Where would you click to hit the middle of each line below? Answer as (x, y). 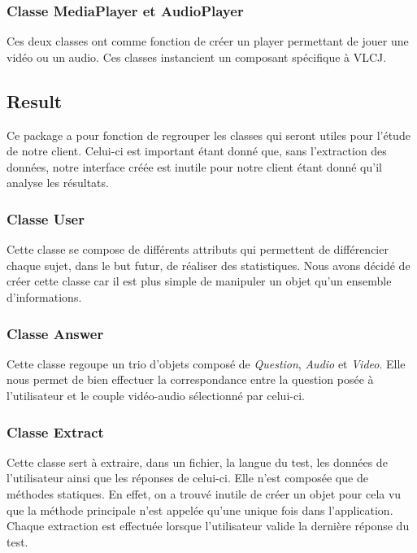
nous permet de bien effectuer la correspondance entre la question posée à (190, 379)
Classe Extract (55, 431)
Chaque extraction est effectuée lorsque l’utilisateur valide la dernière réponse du (208, 526)
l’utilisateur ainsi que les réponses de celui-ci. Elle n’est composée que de (187, 478)
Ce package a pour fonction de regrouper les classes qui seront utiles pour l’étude (208, 135)
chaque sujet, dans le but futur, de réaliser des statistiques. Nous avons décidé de (208, 265)
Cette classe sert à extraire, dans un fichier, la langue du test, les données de (197, 462)
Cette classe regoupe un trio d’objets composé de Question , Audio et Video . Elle (206, 363)
